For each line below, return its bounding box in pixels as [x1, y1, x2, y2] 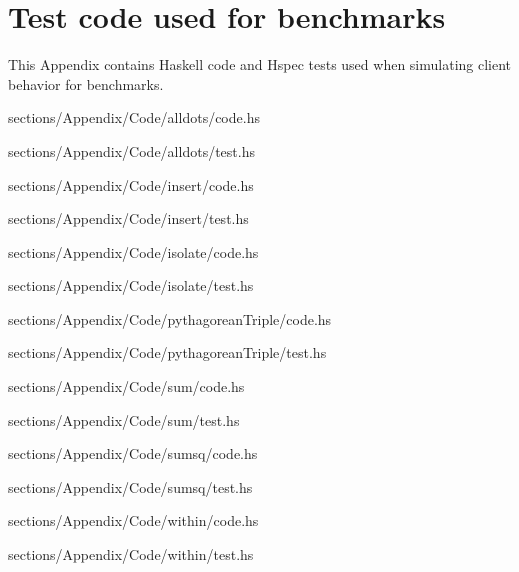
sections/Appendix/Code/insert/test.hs [8, 208, 249, 229]
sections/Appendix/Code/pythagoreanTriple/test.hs [8, 342, 327, 363]
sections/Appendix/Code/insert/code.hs [8, 174, 254, 195]
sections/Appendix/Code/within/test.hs [8, 544, 254, 565]
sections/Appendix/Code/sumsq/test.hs [8, 476, 253, 497]
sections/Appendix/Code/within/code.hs [8, 510, 259, 531]
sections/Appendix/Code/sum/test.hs [8, 409, 240, 430]
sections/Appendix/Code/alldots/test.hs [8, 140, 255, 161]
